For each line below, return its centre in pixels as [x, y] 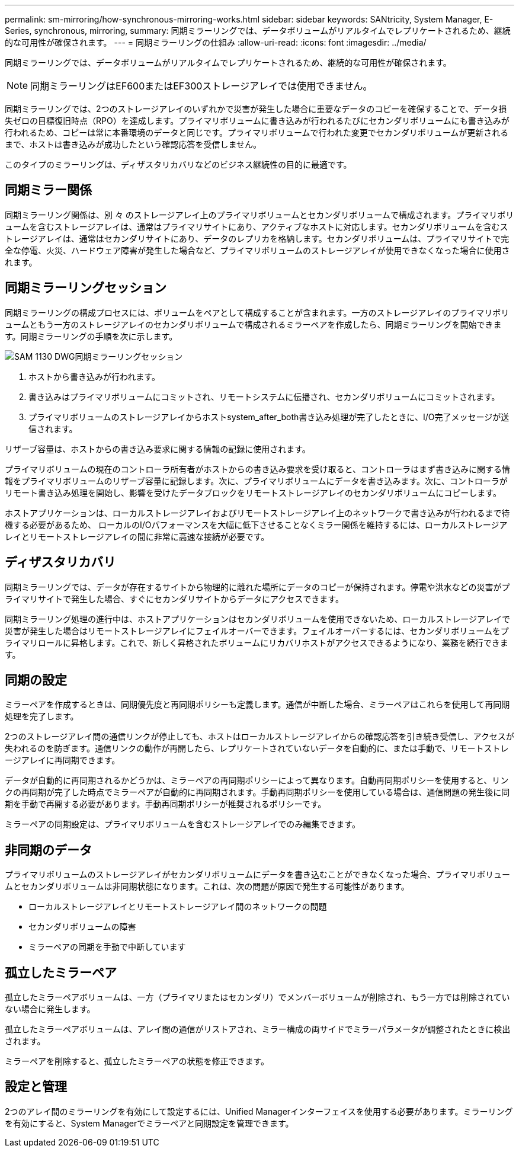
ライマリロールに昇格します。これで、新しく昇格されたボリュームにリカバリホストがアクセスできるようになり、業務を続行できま [257, 642]
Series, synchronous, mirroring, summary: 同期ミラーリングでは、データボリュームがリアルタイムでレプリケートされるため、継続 [258, 31]
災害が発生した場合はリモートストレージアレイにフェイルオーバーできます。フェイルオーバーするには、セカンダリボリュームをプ [257, 631]
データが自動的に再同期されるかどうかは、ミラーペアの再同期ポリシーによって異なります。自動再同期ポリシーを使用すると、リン [257, 780]
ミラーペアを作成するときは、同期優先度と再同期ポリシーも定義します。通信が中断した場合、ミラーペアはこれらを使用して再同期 [257, 705]
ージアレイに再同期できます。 [63, 760]
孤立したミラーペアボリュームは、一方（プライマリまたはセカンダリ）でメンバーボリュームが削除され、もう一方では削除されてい [257, 997]
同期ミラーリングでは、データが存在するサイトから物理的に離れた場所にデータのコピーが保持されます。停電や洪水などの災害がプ [257, 587]
